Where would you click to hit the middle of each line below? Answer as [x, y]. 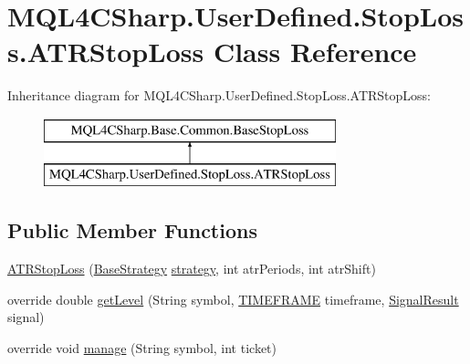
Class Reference [315, 52]
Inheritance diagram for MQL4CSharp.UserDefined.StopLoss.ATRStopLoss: [219, 95]
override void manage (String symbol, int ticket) [142, 348]
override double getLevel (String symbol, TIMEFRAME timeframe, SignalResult [233, 299]
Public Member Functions [132, 230]
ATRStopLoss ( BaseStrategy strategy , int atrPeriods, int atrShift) [192, 269]
